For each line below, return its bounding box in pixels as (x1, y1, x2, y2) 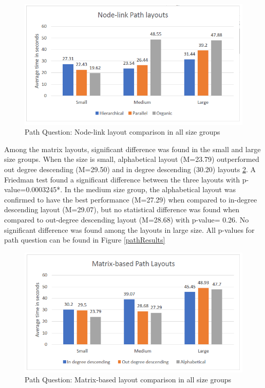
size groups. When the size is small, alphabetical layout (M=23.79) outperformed (4, 154, 259, 164)
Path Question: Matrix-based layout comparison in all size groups (25, 374, 232, 385)
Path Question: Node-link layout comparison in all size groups (25, 126, 220, 137)
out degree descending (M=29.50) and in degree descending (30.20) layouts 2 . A (4, 164, 256, 175)
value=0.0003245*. (4, 184, 63, 195)
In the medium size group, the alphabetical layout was (64, 184, 236, 195)
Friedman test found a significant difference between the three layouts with (4, 174, 240, 184)
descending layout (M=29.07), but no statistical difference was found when (4, 204, 240, 215)
